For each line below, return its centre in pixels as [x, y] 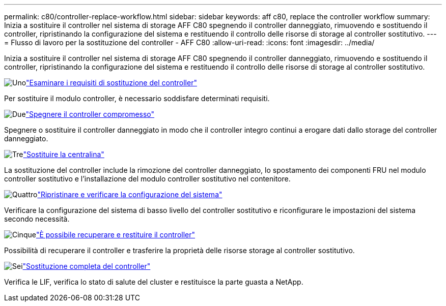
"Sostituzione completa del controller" [87, 266]
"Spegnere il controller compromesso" [90, 114]
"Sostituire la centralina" [64, 154]
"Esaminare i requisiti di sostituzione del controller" [111, 83]
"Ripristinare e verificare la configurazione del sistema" [130, 194]
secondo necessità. [37, 219]
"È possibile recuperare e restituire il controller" [116, 235]
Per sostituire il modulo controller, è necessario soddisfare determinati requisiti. [137, 98]
